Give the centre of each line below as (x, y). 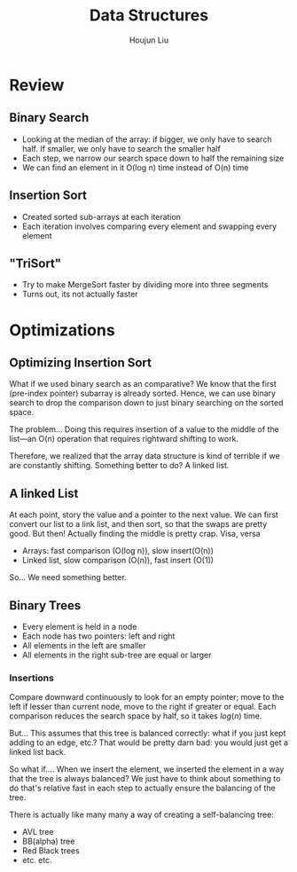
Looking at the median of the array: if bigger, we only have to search (147, 139)
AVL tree (38, 832)
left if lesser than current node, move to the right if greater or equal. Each (143, 707)
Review (37, 85)
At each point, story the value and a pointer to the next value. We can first (144, 515)
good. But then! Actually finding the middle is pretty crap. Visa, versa (135, 534)
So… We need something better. (68, 577)
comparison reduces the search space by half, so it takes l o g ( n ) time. (136, 716)
